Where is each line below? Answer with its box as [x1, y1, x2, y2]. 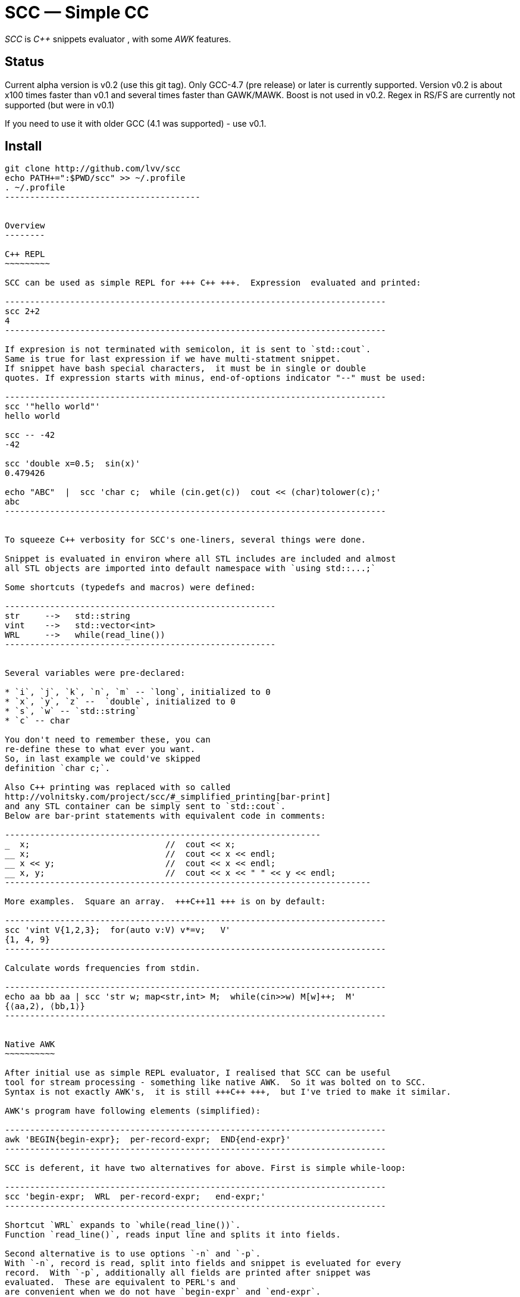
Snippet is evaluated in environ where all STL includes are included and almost [5, 554, 396, 564]
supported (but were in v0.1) [5, 99, 115, 110]
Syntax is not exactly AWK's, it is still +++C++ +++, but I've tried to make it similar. [5, 1087, 452, 1097]
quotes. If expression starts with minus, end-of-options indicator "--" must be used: [5, 373, 427, 383]
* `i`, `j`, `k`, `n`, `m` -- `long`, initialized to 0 [5, 687, 271, 697]
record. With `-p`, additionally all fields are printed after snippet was [5, 1268, 371, 1278]
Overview [5, 221, 45, 231]
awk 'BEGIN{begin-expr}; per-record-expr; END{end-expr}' [5, 1135, 291, 1145]
